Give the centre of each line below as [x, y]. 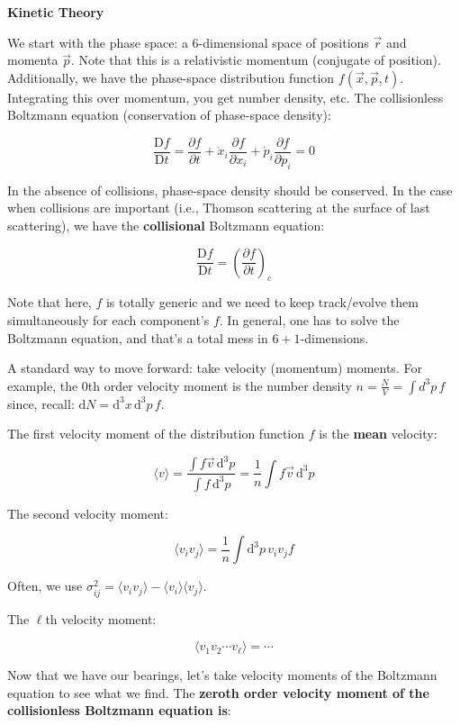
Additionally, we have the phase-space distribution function [171, 77]
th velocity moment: [101, 618]
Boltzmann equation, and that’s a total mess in [138, 337]
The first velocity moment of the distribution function [156, 434]
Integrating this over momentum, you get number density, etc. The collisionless [225, 97]
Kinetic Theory [56, 12]
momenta [33, 60]
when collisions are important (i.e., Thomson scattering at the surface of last [219, 208]
